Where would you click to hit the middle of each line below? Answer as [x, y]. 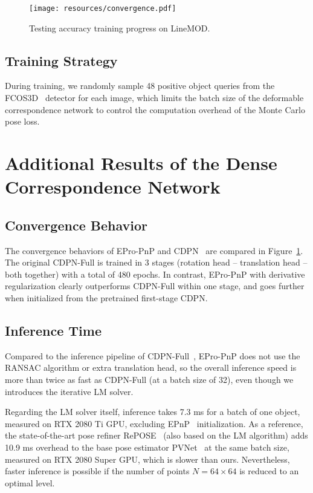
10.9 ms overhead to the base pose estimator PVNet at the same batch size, [147, 447]
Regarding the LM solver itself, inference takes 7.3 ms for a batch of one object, [153, 412]
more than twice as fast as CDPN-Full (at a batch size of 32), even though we [149, 379]
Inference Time [53, 330]
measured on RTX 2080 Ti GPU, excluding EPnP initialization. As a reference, [154, 423]
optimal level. [30, 482]
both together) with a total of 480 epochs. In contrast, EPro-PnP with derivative [155, 274]
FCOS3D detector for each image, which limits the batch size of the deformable [154, 98]
